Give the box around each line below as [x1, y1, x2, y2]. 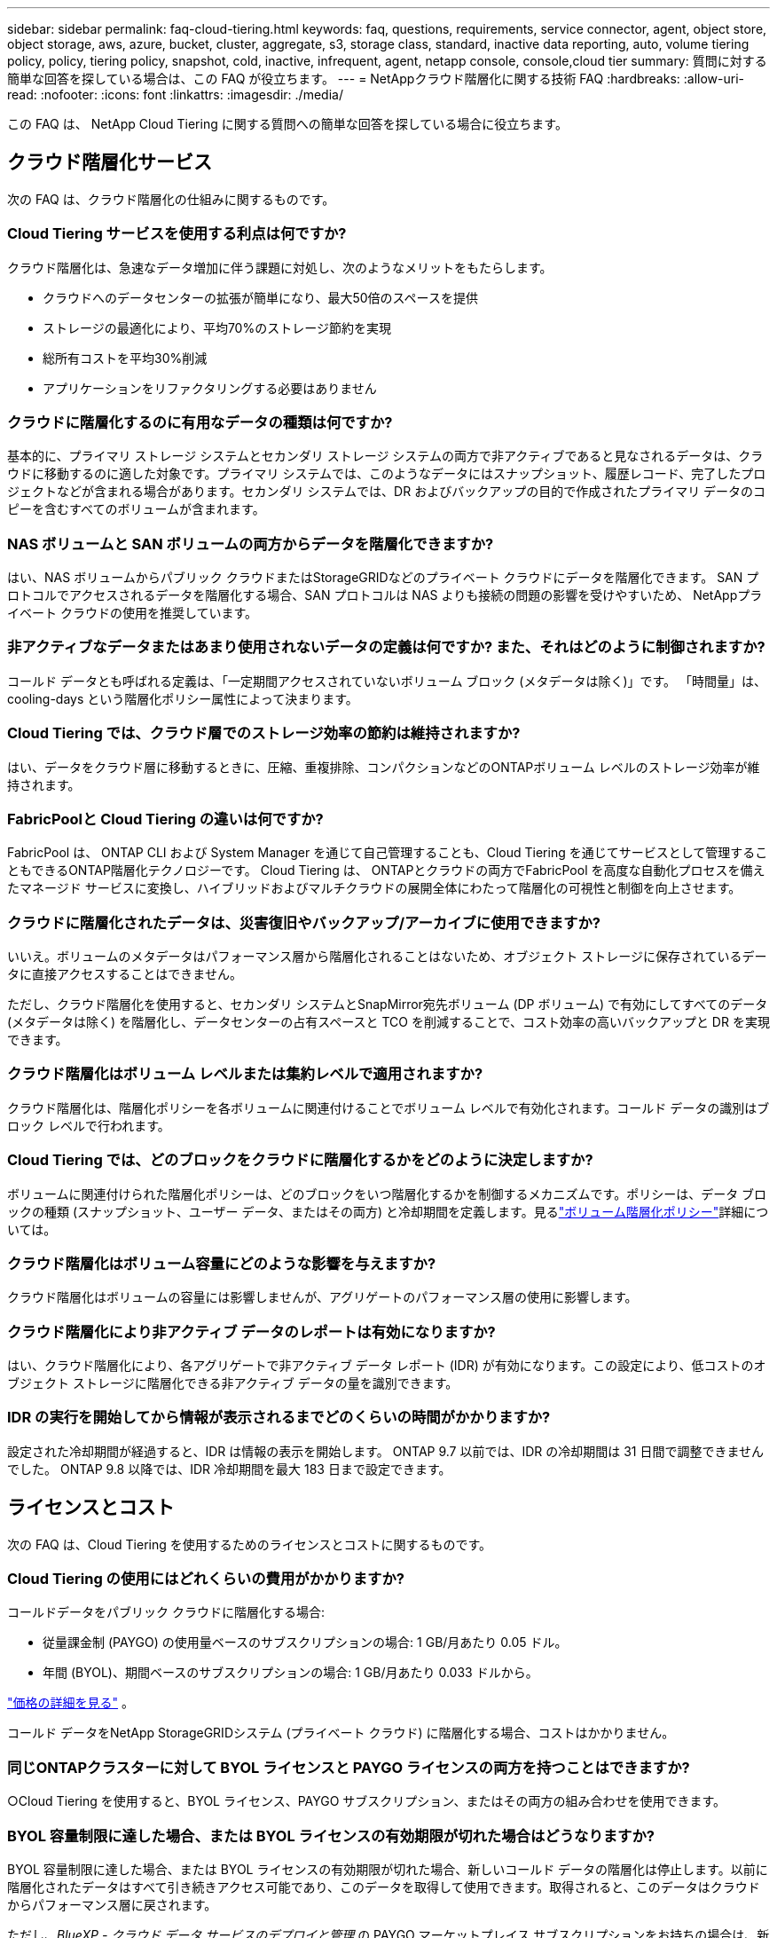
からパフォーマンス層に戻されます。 [7, 1896, 217, 1912]
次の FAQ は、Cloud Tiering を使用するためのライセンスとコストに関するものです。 [7, 1536, 492, 1552]
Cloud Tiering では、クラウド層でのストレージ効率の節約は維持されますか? [7, 724, 521, 743]
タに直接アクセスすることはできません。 [7, 966, 242, 982]
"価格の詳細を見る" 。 [7, 1695, 134, 1711]
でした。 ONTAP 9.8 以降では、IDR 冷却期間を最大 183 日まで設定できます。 [7, 1461, 451, 1477]
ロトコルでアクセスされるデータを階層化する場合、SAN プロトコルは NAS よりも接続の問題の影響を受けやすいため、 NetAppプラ [7, 587, 763, 603]
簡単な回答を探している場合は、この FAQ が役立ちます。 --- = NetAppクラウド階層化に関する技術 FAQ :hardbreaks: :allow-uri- [7, 71, 745, 86]
